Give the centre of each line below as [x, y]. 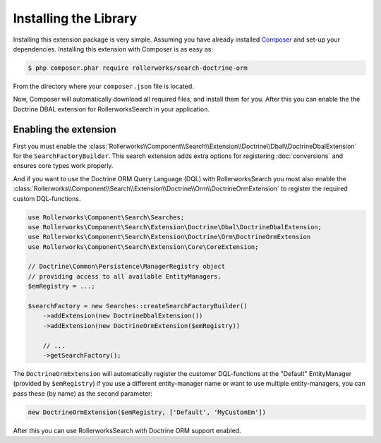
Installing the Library [75, 18]
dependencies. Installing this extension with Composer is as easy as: [113, 49]
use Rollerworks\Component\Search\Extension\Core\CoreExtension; [143, 247]
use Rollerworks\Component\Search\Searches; [106, 217]
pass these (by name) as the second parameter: [83, 393]
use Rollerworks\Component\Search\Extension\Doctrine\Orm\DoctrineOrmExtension [169, 237]
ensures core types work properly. [63, 166]
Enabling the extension [65, 129]
